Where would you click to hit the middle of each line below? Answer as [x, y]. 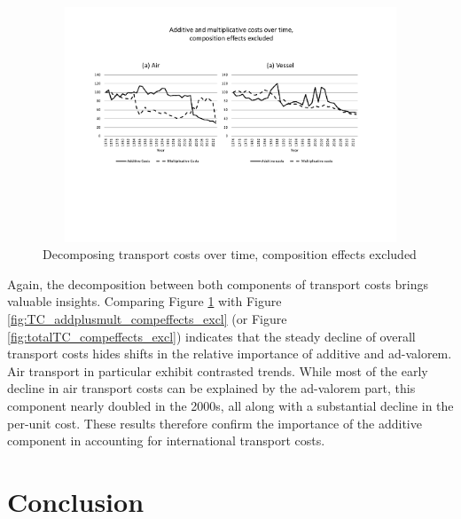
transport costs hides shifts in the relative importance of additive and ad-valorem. [230, 354]
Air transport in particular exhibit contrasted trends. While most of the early [218, 370]
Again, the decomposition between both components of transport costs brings [218, 283]
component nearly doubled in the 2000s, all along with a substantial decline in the [230, 405]
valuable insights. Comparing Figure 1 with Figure [145, 301]
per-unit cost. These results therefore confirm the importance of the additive [215, 423]
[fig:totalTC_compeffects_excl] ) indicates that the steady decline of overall [211, 336]
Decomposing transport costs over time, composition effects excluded [230, 254]
